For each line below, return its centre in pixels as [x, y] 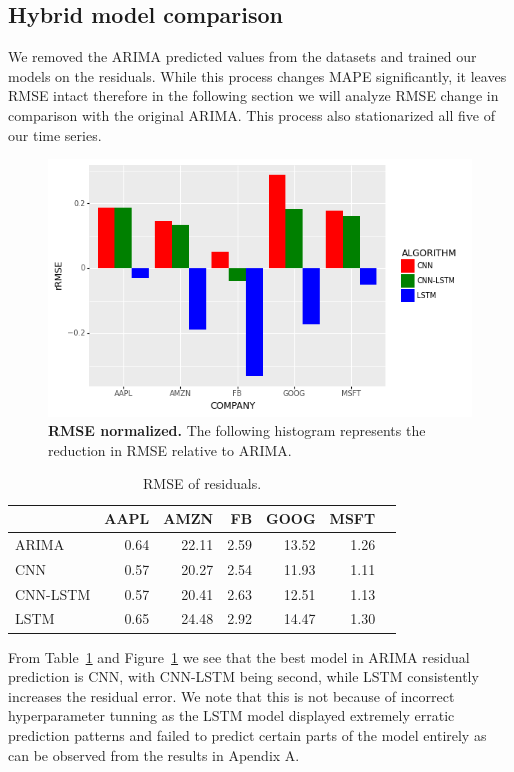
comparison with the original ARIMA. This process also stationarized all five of [251, 114]
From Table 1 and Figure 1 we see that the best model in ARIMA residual [239, 656]
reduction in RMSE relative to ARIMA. [170, 449]
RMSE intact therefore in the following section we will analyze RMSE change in [253, 95]
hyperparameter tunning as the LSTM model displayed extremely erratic [231, 715]
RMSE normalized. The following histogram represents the [237, 430]
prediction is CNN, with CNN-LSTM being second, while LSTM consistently [243, 676]
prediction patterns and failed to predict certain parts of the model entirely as [247, 734]
